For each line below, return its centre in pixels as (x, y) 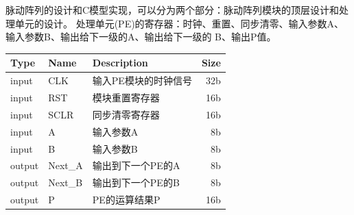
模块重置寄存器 (126, 97)
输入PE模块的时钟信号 (142, 80)
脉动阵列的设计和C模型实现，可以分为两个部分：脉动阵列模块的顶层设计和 (173, 10)
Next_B (66, 182)
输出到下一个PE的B (136, 182)
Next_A (66, 165)
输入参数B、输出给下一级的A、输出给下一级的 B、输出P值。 (141, 37)
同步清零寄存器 (126, 114)
